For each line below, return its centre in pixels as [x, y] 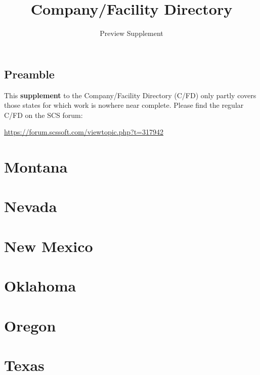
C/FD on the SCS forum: [44, 115]
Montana [36, 167]
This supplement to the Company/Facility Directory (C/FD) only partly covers [130, 95]
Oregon [30, 325]
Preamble [29, 74]
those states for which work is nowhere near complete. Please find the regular [124, 105]
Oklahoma [40, 286]
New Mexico [49, 246]
